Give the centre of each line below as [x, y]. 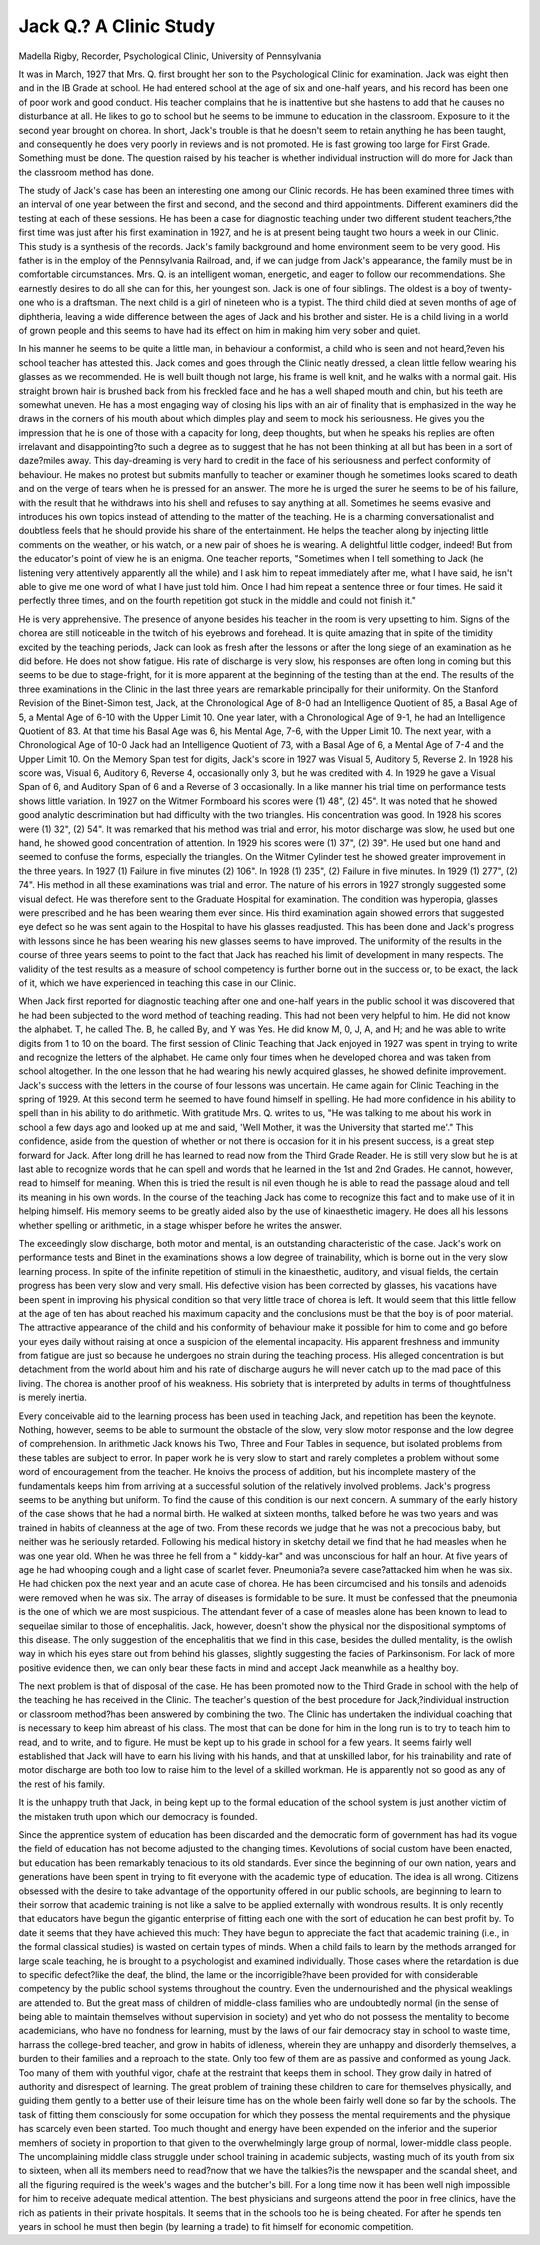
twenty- [496, 288]
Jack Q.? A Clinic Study [117, 26]
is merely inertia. [52, 1397]
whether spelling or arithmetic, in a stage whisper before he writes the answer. [180, 1225]
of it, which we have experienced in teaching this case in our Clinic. [157, 982]
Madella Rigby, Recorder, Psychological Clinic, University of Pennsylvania [170, 56]
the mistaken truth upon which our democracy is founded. [138, 1816]
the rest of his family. [61, 1784]
